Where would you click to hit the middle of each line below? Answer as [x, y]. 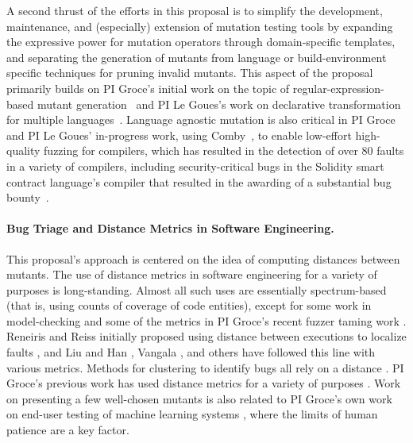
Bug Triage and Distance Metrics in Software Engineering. [170, 228]
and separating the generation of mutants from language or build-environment [197, 57]
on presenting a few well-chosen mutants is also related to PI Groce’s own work [199, 398]
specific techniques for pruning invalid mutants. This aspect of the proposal [190, 73]
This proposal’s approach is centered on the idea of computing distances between [203, 258]
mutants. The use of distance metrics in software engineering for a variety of [192, 274]
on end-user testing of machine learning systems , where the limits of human [192, 414]
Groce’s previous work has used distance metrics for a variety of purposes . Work [204, 383]
